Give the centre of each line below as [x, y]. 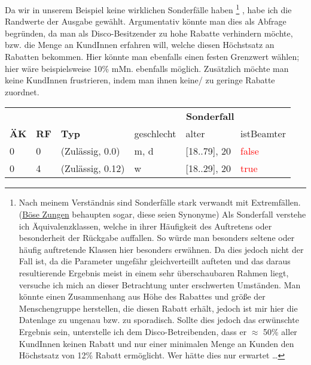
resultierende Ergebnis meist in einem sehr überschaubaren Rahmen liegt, [154, 272]
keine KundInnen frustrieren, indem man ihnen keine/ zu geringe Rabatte [140, 80]
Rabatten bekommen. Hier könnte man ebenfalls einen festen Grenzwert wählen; [152, 57]
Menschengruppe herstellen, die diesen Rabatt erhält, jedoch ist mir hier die [158, 308]
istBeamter [263, 134]
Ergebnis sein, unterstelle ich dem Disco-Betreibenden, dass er [133, 331]
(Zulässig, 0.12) [93, 168]
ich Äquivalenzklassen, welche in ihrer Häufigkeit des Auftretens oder [145, 226]
